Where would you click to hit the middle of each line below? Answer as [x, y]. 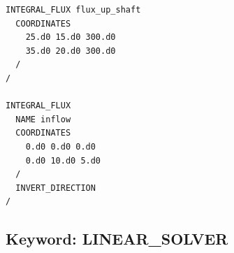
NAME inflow [43, 119]
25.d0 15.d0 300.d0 [71, 37]
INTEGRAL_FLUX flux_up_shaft [73, 10]
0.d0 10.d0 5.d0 [63, 160]
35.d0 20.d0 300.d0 [71, 51]
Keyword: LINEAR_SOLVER [117, 239]
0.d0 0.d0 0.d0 [60, 146]
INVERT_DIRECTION [56, 188]
